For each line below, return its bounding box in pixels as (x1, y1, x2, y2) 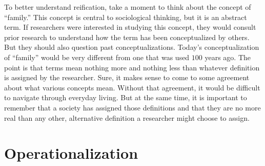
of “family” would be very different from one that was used (4, 51, 190, 62)
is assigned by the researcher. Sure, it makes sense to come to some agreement (4, 72, 250, 83)
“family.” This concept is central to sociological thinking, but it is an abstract (4, 11, 247, 22)
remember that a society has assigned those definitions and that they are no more (4, 102, 261, 113)
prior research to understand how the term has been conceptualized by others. (4, 31, 250, 42)
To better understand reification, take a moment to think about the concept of (4, 2, 251, 12)
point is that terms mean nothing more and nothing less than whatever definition (4, 62, 260, 72)
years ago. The (205, 51, 251, 62)
